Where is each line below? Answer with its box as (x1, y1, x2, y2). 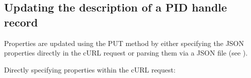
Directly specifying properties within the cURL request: (4, 64, 176, 74)
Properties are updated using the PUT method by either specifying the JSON (4, 37, 244, 48)
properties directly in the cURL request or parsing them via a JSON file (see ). (4, 47, 248, 58)
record (4, 14, 38, 29)
